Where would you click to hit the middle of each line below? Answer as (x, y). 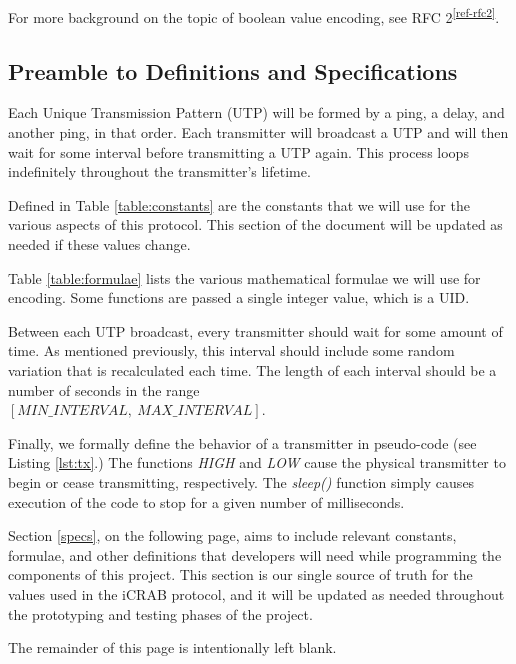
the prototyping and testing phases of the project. (160, 613)
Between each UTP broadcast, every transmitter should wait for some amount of (255, 330)
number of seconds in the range (104, 389)
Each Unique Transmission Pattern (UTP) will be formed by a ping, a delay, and (256, 112)
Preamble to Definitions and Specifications (233, 70)
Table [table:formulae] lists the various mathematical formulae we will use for (244, 277)
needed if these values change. (99, 244)
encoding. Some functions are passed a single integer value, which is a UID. (239, 297)
